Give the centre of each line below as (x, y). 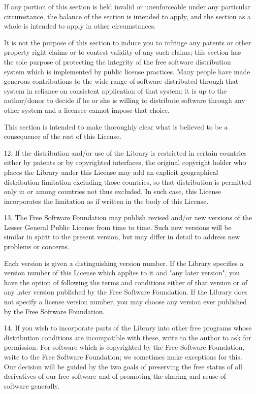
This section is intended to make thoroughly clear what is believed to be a (116, 126)
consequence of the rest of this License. (63, 136)
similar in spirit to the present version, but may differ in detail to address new (122, 237)
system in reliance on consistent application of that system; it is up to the (115, 90)
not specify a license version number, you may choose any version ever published (125, 302)
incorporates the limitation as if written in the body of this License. (106, 201)
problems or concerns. (37, 246)
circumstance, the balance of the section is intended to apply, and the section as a (128, 16)
